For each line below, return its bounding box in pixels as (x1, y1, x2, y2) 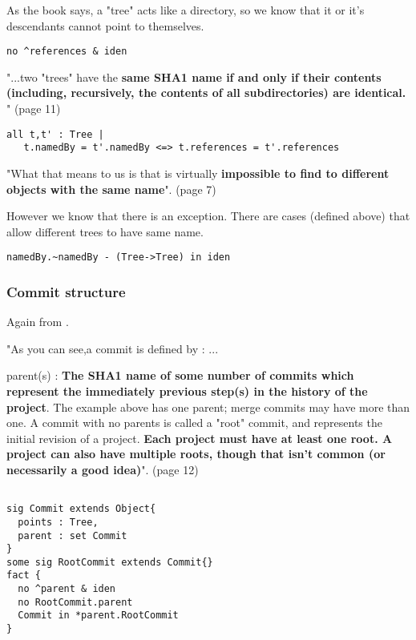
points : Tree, (18, 516, 99, 528)
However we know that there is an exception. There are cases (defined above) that (6, 207, 410, 224)
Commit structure (6, 281, 126, 301)
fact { (6, 570, 41, 582)
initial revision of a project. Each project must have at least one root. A (6, 429, 393, 446)
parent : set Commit (18, 529, 127, 541)
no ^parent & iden (18, 583, 116, 595)
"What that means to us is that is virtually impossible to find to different (6, 164, 390, 181)
